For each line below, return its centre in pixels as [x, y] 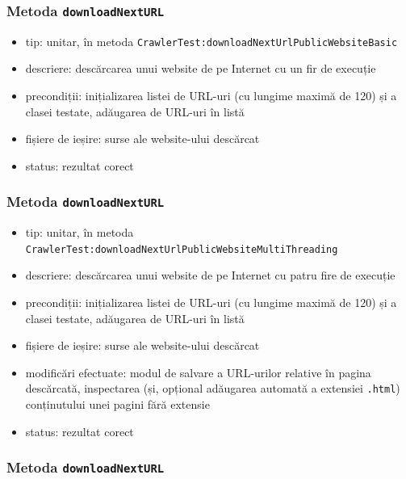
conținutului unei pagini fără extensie [117, 404]
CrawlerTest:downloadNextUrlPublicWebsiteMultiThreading [182, 249]
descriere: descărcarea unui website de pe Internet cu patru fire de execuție [210, 275]
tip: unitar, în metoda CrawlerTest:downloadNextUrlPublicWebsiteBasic [211, 41]
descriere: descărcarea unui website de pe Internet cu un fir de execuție [201, 68]
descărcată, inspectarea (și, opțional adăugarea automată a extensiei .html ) [213, 388]
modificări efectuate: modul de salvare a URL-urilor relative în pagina [198, 372]
